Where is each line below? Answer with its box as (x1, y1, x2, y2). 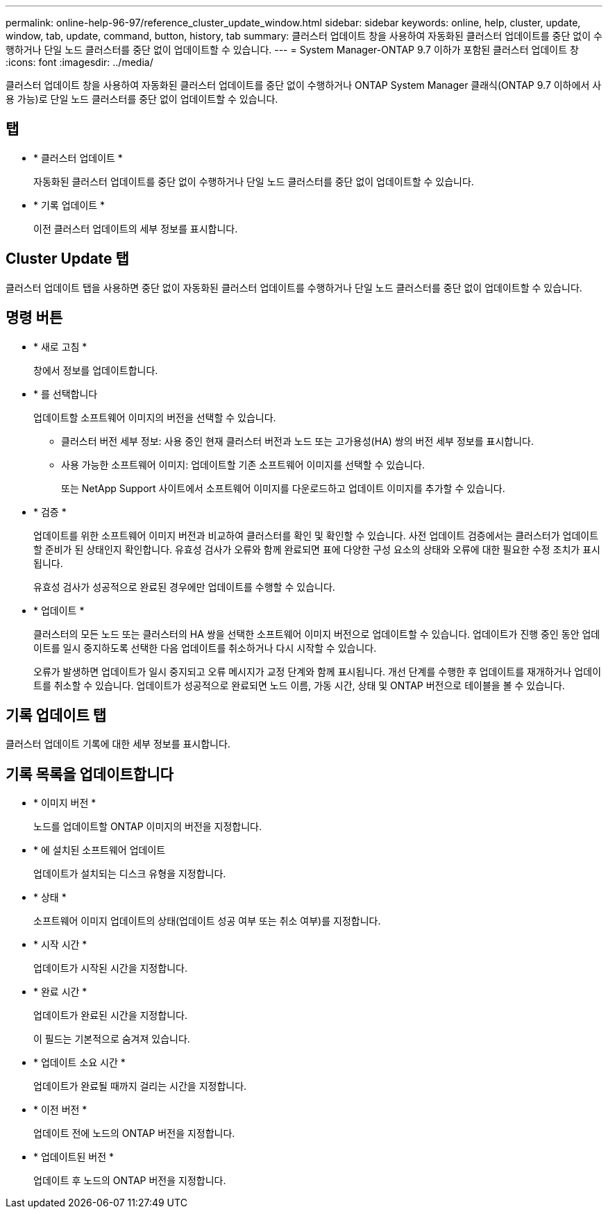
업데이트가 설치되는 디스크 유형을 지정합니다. (33, 868, 226, 880)
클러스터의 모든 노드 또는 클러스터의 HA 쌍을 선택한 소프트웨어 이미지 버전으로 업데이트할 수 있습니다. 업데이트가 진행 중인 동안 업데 (33, 627, 600, 640)
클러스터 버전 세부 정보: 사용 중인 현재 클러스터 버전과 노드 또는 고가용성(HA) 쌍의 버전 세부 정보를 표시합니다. (61, 435, 534, 447)
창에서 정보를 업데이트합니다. (33, 364, 158, 376)
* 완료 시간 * (33, 986, 87, 998)
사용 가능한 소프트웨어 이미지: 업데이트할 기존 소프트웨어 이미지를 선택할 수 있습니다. (61, 458, 425, 471)
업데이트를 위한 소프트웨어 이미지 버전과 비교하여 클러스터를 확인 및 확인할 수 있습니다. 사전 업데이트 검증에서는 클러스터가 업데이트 (33, 529, 599, 541)
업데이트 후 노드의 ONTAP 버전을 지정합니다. (33, 1174, 226, 1187)
